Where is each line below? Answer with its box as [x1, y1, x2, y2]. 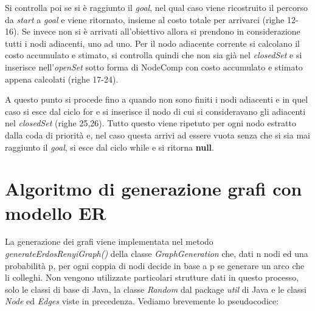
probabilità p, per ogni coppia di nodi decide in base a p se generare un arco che [5, 259, 305, 272]
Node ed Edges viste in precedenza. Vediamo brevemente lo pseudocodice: [5, 295, 279, 307]
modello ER [5, 200, 106, 225]
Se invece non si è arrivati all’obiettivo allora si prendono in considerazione [21, 25, 300, 38]
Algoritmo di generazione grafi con [5, 176, 302, 201]
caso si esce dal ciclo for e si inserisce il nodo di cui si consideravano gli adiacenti [5, 104, 306, 117]
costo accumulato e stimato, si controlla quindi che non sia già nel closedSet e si [5, 49, 302, 61]
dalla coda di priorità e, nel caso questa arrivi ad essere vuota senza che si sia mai [5, 128, 310, 141]
